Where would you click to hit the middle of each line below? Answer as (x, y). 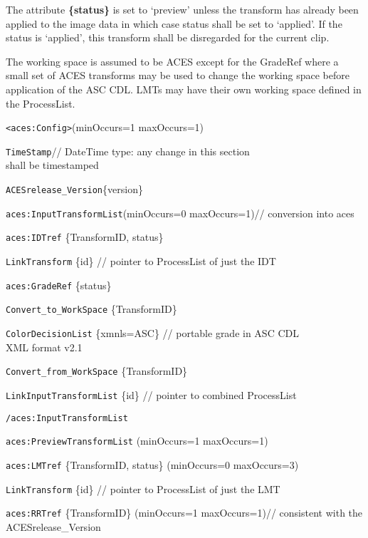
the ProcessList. (41, 103)
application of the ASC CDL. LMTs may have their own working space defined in (184, 89)
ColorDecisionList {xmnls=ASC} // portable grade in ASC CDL (152, 333)
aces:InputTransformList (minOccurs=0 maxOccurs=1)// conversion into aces (180, 213)
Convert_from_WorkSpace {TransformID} (97, 371)
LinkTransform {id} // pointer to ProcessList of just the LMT (143, 488)
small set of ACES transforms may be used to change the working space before (178, 75)
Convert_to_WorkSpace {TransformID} (91, 309)
